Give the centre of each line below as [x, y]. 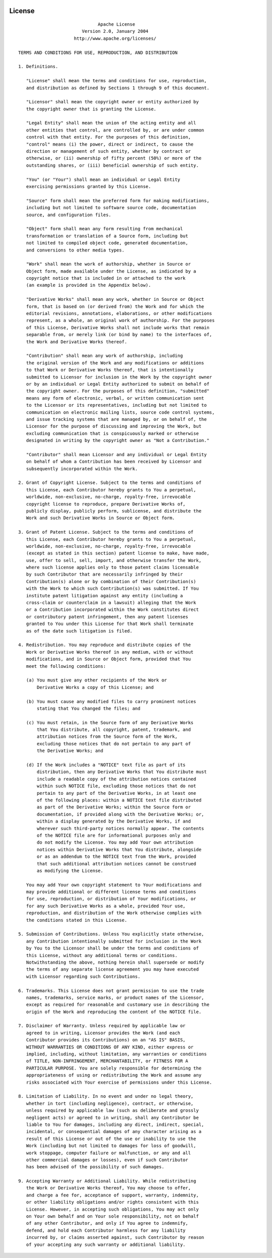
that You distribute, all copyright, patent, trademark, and [114, 730]
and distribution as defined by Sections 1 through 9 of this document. [118, 88]
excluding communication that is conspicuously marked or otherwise [112, 433]
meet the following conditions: [66, 666]
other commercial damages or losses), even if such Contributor [107, 1160]
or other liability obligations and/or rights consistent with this [112, 1202]
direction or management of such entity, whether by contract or [108, 151]
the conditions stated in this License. [77, 920]
